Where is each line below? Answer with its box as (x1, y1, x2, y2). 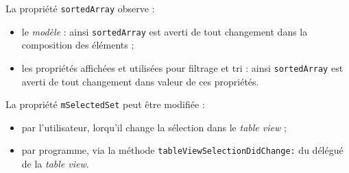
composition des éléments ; (21, 38, 134, 52)
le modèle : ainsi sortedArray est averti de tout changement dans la (21, 24, 308, 38)
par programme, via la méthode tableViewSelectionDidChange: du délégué (21, 143, 344, 157)
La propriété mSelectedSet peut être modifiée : (5, 97, 205, 111)
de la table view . (21, 157, 89, 171)
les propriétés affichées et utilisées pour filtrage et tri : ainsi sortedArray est (21, 60, 344, 75)
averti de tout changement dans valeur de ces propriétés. (21, 74, 259, 88)
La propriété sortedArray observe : (5, 1, 155, 15)
